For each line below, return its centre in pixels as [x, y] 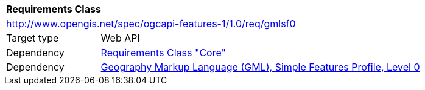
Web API [120, 38]
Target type [33, 38]
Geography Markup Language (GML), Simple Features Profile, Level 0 [260, 67]
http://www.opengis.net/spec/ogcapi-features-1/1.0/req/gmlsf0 [151, 24]
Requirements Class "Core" [163, 53]
